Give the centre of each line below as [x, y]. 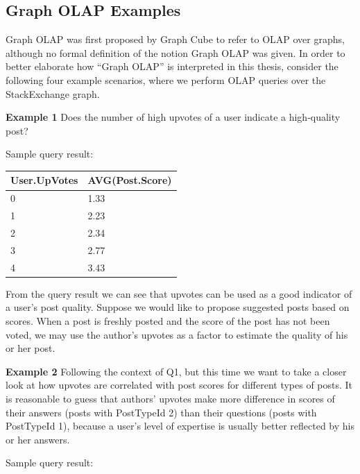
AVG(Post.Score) [130, 180]
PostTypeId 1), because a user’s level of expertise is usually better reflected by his [180, 426]
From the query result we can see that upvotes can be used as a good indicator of [179, 293]
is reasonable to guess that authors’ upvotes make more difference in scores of [170, 398]
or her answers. [38, 439]
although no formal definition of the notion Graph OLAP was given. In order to [175, 52]
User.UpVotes [44, 180]
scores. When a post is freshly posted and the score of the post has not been [168, 320]
